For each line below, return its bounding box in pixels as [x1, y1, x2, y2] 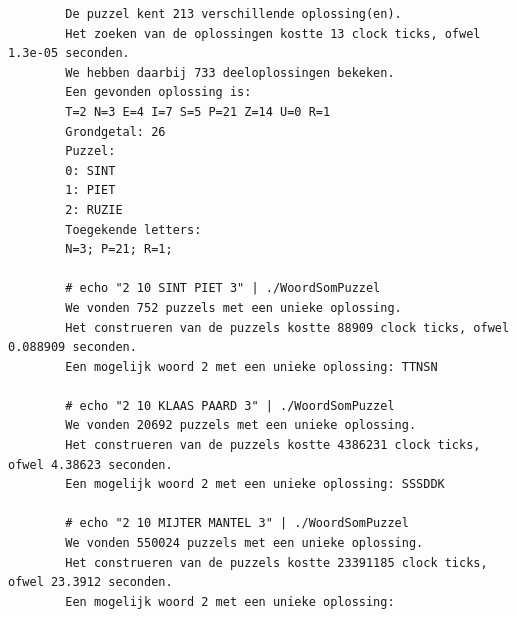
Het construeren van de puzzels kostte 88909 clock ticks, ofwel [65, 320, 510, 335]
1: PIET [65, 183, 116, 198]
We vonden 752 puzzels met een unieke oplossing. [65, 300, 402, 315]
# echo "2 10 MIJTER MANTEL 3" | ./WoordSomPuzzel [65, 516, 409, 531]
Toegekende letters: [65, 222, 202, 237]
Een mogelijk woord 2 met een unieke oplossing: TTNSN [65, 359, 438, 374]
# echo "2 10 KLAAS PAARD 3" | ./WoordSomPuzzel [65, 398, 395, 413]
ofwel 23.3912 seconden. [8, 575, 173, 590]
